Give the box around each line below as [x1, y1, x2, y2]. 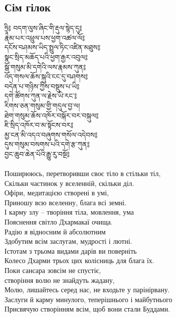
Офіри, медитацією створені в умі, [4, 187, 109, 198]
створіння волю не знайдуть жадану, [4, 274, 115, 285]
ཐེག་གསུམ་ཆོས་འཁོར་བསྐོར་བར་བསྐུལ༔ [4, 110, 99, 120]
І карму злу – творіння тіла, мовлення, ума [4, 207, 134, 217]
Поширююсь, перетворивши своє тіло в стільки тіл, [4, 168, 161, 179]
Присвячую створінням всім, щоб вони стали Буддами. [4, 304, 170, 314]
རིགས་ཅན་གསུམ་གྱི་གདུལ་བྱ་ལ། [4, 100, 80, 110]
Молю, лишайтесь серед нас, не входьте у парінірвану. [4, 284, 170, 295]
